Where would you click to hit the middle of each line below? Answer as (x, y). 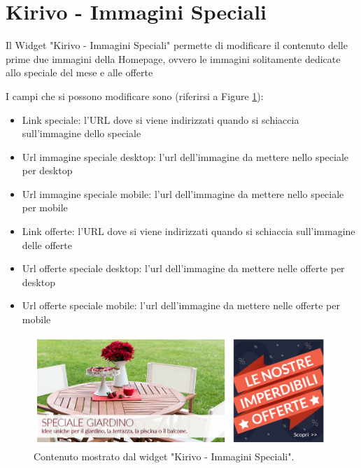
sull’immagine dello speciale (82, 133)
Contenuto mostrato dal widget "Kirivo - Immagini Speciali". (164, 456)
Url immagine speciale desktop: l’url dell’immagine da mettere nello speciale (185, 156)
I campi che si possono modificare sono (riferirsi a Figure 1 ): (135, 95)
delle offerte (47, 244)
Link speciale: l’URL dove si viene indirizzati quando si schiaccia (161, 119)
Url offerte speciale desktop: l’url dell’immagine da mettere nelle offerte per (183, 268)
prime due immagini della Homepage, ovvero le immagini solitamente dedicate (173, 58)
